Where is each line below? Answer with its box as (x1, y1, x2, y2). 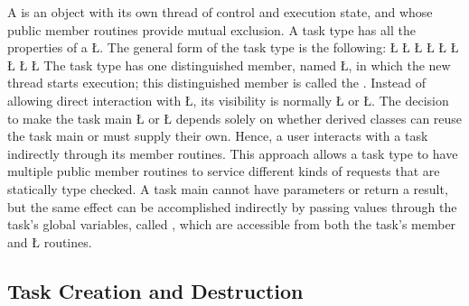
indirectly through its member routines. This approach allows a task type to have (7, 144, 458, 162)
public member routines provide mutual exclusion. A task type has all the (7, 20, 416, 39)
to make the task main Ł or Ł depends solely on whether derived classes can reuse (7, 108, 463, 127)
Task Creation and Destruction (7, 276, 304, 304)
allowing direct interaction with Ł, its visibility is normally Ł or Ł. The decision (7, 90, 449, 109)
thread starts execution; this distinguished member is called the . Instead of (7, 73, 427, 92)
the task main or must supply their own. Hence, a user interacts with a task (7, 126, 428, 145)
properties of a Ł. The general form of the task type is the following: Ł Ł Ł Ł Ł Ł (7, 38, 459, 57)
